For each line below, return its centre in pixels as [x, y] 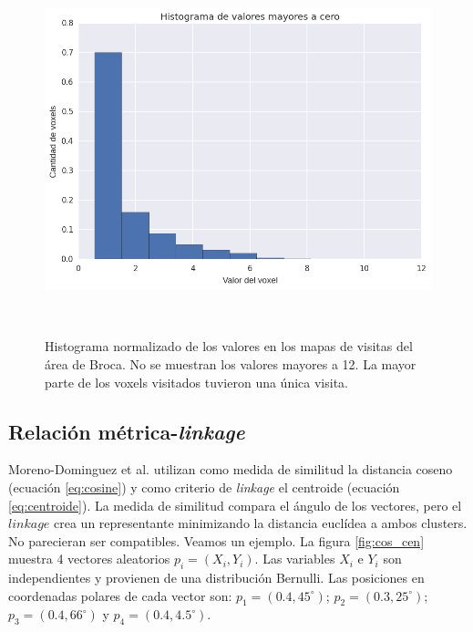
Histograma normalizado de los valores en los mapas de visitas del [229, 346]
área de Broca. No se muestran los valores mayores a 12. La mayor [231, 363]
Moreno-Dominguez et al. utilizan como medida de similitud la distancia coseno [231, 469]
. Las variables [295, 559]
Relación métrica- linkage [127, 431]
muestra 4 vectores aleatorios [89, 559]
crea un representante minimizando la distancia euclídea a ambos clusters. [261, 523]
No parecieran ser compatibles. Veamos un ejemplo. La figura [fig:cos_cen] [216, 540]
